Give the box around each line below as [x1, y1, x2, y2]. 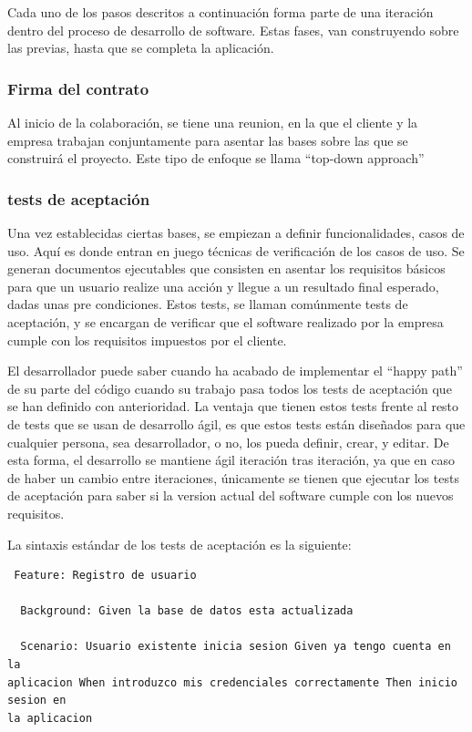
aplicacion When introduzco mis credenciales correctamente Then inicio [7, 675, 457, 689]
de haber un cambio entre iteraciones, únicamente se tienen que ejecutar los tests [7, 468, 459, 487]
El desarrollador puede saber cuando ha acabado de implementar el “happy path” [7, 361, 463, 380]
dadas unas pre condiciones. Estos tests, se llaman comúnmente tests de [7, 294, 408, 314]
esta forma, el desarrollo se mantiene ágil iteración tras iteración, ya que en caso [7, 450, 455, 469]
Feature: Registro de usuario [14, 569, 197, 583]
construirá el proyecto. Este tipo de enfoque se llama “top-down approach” [7, 149, 425, 168]
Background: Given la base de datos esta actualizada [20, 604, 354, 618]
